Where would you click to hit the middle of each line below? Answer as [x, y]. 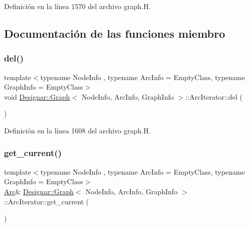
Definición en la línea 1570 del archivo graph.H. [77, 6]
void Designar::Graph [37, 96]
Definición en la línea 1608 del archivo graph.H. [77, 130]
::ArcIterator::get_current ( [47, 201]
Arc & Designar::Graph [39, 191]
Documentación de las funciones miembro [115, 33]
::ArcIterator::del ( [214, 96]
